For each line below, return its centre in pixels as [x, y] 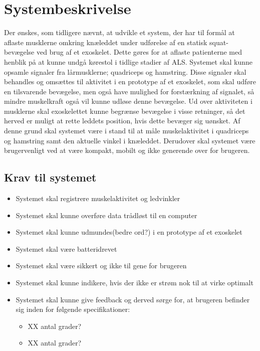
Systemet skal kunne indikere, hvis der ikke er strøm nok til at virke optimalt [135, 283]
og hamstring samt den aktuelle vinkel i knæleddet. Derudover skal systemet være [130, 140]
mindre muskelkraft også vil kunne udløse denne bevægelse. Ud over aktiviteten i [128, 101]
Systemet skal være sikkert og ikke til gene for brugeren [101, 266]
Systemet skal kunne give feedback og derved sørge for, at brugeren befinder [133, 299]
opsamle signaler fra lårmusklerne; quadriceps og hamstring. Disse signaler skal [125, 71]
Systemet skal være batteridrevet [66, 248]
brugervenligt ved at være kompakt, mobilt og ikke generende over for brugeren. [127, 150]
